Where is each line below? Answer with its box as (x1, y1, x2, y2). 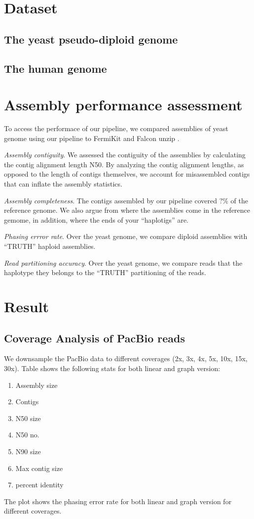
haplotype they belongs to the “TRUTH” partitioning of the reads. (4, 267, 206, 278)
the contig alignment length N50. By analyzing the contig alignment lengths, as (4, 159, 244, 169)
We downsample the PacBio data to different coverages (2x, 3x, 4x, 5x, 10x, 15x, (4, 353, 248, 364)
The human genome (4, 60, 107, 76)
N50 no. (15, 429, 39, 440)
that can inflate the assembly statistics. (4, 179, 122, 189)
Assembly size (15, 379, 58, 390)
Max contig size (15, 463, 63, 473)
